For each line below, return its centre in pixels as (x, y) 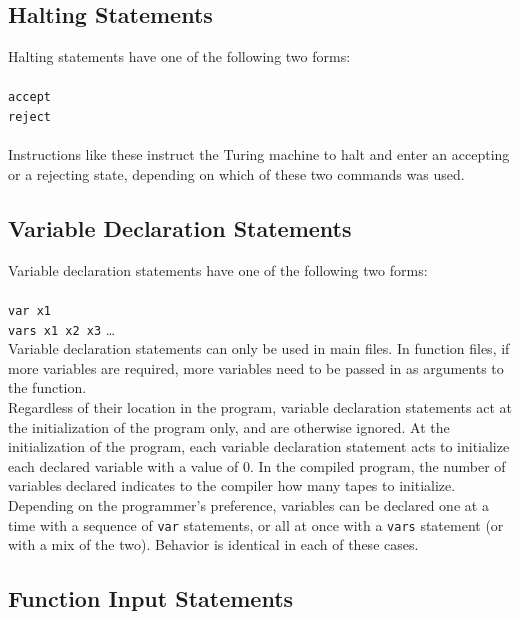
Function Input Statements (151, 598)
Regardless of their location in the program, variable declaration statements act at (260, 406)
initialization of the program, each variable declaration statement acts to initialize (259, 446)
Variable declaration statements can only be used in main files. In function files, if (259, 348)
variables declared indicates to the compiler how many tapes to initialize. (232, 485)
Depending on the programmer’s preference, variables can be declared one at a (248, 504)
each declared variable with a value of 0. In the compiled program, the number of (257, 465)
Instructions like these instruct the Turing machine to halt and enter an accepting (259, 154)
